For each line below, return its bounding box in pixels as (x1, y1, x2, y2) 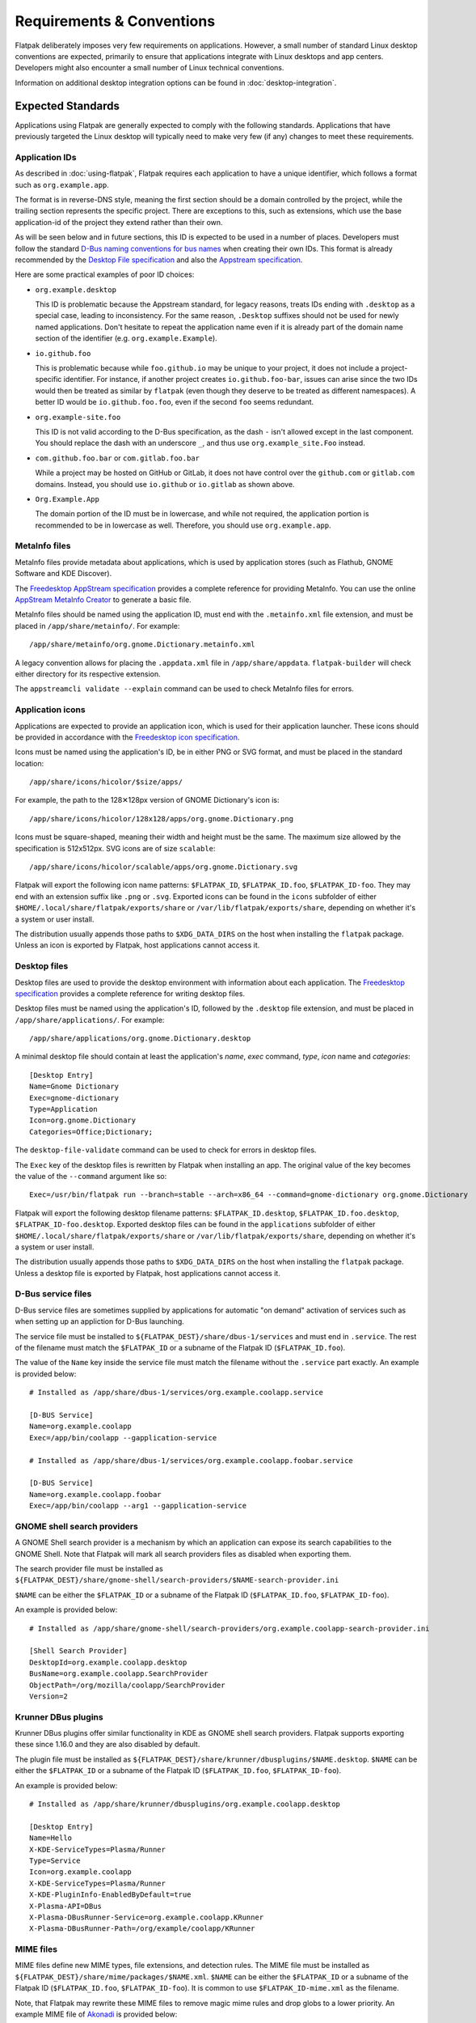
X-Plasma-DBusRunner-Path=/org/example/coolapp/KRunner (29, 1924, 255, 1933)
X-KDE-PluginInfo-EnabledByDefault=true (29, 1890, 192, 1899)
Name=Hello (29, 1834, 73, 1843)
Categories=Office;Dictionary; (29, 1127, 154, 1136)
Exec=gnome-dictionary (29, 1093, 120, 1102)
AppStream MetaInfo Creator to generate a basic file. (15, 595, 192, 604)
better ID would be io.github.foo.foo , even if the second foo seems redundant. (35, 397, 314, 407)
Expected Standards (15, 99, 120, 112)
